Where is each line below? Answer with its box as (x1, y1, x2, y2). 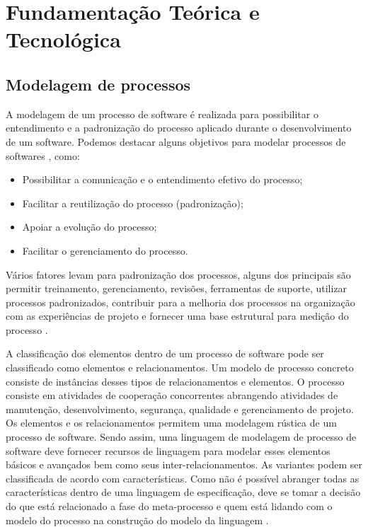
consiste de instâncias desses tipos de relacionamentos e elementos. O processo (6, 374, 345, 388)
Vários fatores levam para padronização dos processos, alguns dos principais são (6, 267, 351, 282)
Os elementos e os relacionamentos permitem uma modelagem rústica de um (6, 415, 337, 430)
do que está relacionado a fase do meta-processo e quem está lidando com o (6, 499, 333, 514)
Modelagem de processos (6, 73, 191, 95)
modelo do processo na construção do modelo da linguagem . (6, 512, 269, 527)
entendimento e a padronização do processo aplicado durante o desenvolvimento (6, 120, 352, 135)
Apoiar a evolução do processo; (22, 219, 157, 234)
